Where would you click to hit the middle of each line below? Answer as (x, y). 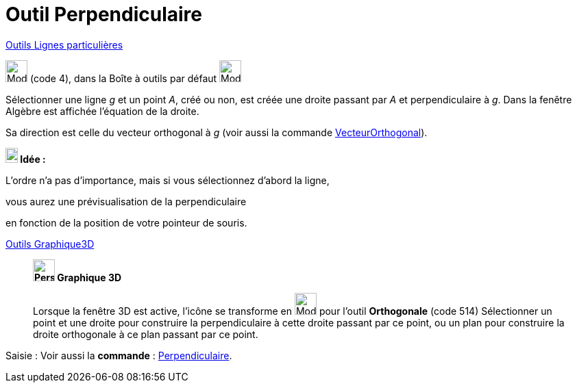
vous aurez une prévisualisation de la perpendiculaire (126, 201)
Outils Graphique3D (50, 244)
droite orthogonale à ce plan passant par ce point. (146, 334)
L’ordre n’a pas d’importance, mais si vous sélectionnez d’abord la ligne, (168, 180)
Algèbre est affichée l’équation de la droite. (102, 111)
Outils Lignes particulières (64, 44)
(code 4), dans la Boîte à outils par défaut (123, 78)
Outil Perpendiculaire (104, 14)
